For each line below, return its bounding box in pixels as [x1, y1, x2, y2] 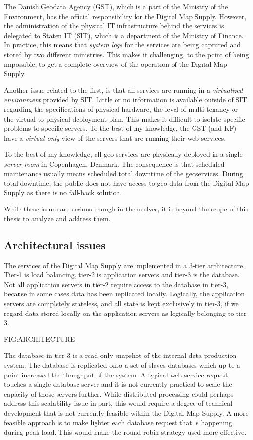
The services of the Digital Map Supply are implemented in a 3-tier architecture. [4, 260, 245, 270]
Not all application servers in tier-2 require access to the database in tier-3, [4, 279, 229, 289]
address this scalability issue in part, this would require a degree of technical [4, 398, 233, 408]
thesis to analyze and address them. [4, 213, 111, 223]
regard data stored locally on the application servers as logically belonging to [4, 308, 234, 318]
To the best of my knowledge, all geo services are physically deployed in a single [4, 149, 243, 159]
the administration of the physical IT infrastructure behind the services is [4, 21, 224, 31]
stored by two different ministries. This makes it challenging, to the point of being [4, 49, 249, 59]
